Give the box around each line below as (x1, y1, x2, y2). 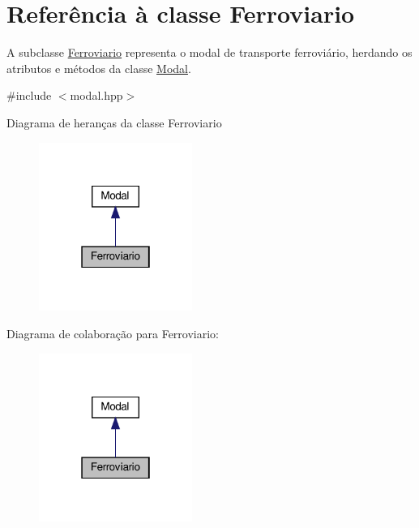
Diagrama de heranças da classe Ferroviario (6, 114, 222, 131)
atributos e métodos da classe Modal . (6, 59, 191, 76)
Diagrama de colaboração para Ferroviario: (6, 324, 219, 341)
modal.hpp (70, 87, 123, 104)
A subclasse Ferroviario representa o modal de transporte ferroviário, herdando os (6, 44, 413, 61)
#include (6, 87, 52, 104)
